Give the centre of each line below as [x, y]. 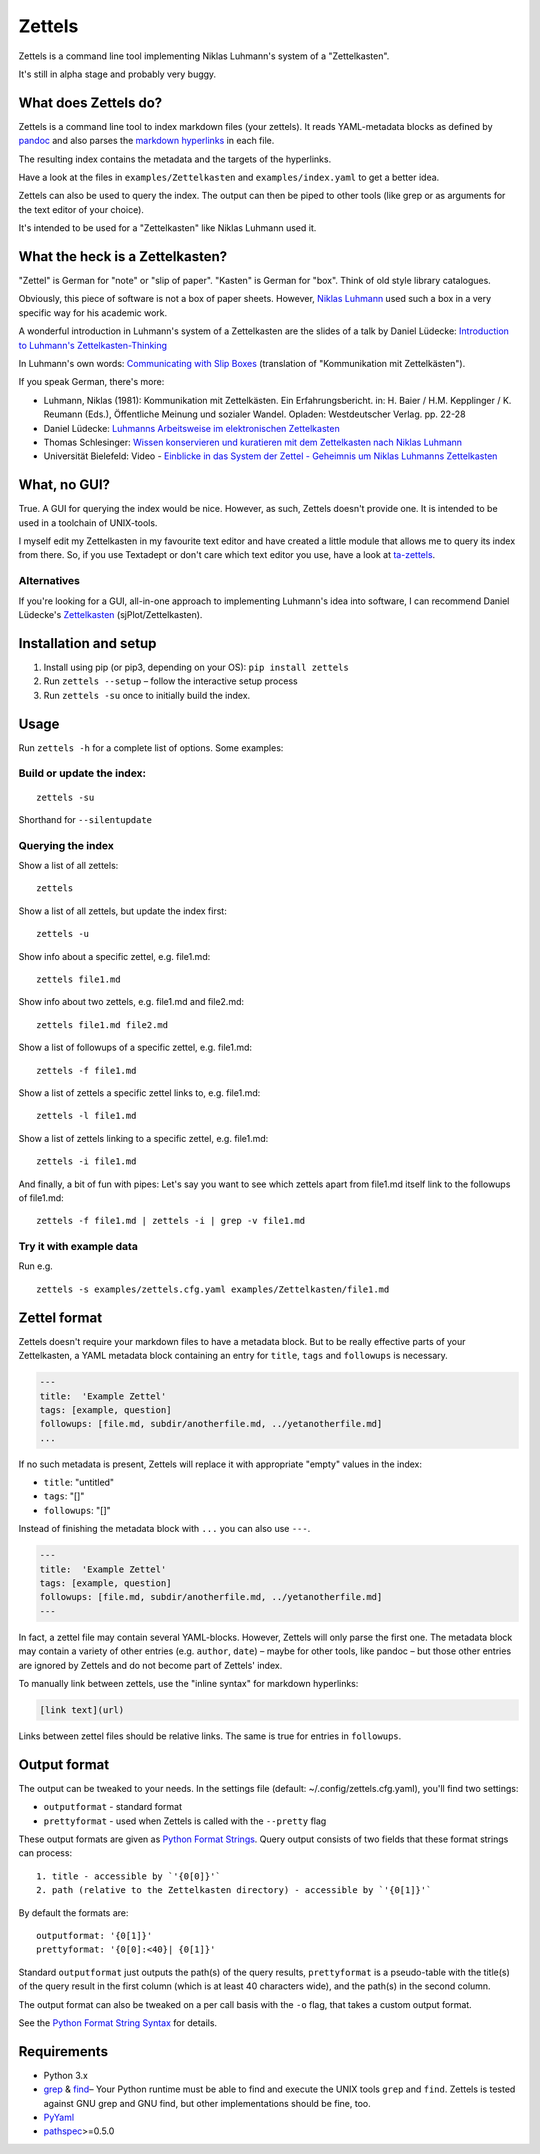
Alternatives [49, 581]
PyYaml [59, 2117]
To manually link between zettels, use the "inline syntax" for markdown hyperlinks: [188, 1683]
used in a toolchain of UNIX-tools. [88, 522]
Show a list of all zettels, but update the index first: [122, 911]
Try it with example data [78, 1247]
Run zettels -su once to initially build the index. [147, 695]
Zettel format [60, 1317]
